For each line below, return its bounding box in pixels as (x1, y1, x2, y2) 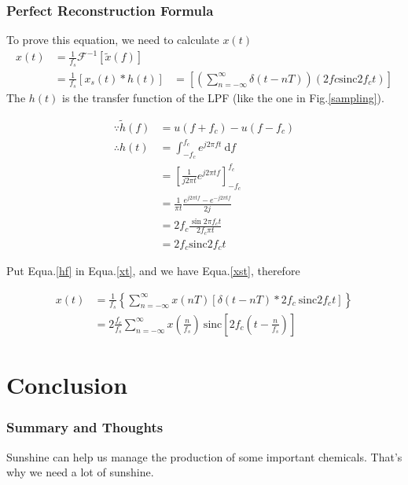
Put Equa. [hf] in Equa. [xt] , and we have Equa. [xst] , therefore (6, 263, 300, 279)
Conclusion (6, 369, 128, 401)
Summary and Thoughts (6, 417, 164, 437)
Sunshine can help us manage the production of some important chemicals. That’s (6, 448, 402, 465)
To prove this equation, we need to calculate (6, 31, 219, 48)
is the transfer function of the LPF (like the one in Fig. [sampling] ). (62, 89, 384, 105)
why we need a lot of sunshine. (6, 464, 154, 480)
